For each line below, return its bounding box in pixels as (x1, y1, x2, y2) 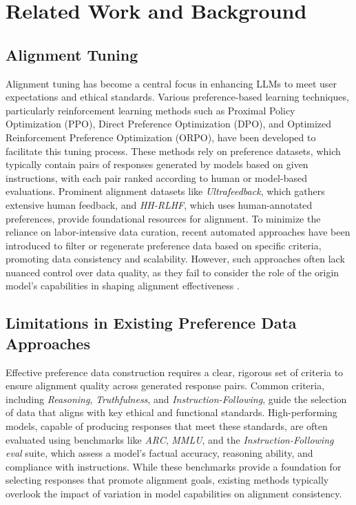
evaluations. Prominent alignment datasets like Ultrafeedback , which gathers (6, 184, 325, 198)
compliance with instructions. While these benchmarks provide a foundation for (6, 459, 342, 473)
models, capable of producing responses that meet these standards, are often (6, 419, 328, 433)
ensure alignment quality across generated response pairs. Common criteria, (6, 378, 325, 393)
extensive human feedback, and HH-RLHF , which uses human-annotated (6, 197, 313, 212)
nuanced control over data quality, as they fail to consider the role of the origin (6, 265, 339, 279)
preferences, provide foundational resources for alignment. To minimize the (6, 211, 321, 225)
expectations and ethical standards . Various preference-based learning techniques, (6, 90, 349, 104)
